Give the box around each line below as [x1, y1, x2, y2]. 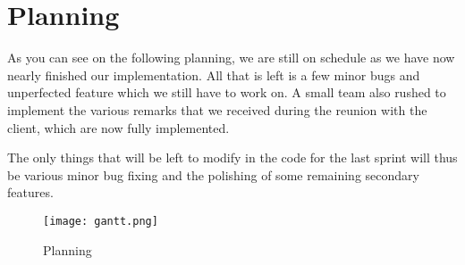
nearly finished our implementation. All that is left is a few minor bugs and [7, 65, 420, 84]
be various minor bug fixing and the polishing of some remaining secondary [7, 165, 419, 184]
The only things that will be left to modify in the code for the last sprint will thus [7, 148, 458, 167]
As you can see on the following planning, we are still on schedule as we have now [7, 48, 455, 67]
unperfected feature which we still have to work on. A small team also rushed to [7, 83, 446, 102]
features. [7, 183, 54, 202]
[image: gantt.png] [43, 214, 158, 228]
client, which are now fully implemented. [7, 118, 230, 137]
